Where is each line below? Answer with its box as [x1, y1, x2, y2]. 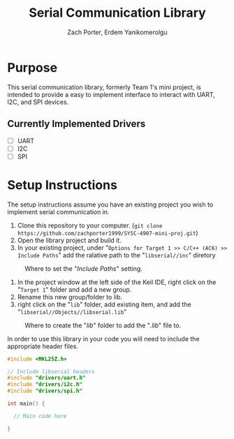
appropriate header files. [7, 342, 79, 350]
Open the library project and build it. [17, 236, 122, 244]
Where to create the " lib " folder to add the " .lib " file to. [24, 321, 182, 329]
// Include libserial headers [7, 368, 96, 375]
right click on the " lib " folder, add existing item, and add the [17, 300, 191, 308]
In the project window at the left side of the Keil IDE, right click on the [17, 278, 217, 286]
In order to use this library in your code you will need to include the [7, 334, 200, 343]
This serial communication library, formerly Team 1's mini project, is [7, 82, 201, 91]
